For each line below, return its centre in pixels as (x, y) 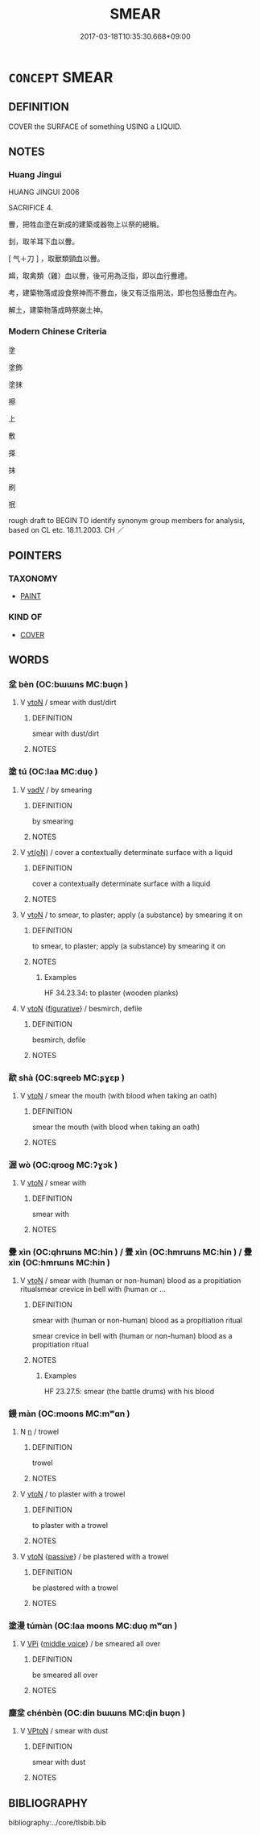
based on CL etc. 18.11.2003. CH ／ (66, 529)
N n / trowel (39, 1431)
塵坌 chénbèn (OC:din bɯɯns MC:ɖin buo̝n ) (97, 1713)
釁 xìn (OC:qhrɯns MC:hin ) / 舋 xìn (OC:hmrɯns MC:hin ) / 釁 (130, 1252)
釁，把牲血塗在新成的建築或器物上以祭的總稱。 (86, 224)
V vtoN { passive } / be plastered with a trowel (94, 1556)
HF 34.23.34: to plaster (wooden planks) (111, 993)
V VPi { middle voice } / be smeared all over (90, 1644)
